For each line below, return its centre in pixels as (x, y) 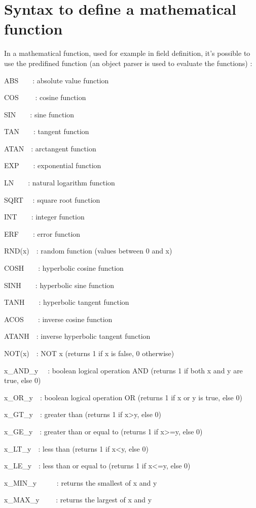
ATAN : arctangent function (50, 148)
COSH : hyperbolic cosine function (64, 268)
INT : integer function (44, 217)
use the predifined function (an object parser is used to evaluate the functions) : (128, 63)
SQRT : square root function (52, 199)
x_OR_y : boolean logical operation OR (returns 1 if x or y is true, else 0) (123, 397)
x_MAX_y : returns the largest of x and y (78, 500)
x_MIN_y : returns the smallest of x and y (81, 482)
